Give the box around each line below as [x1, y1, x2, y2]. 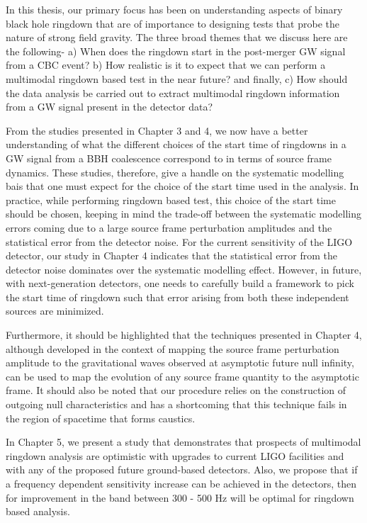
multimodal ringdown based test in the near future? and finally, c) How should [6, 71, 348, 86]
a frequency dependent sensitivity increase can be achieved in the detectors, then [6, 476, 357, 490]
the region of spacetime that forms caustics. [6, 410, 196, 425]
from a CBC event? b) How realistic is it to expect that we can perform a [6, 57, 326, 72]
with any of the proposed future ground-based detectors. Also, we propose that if [6, 462, 358, 477]
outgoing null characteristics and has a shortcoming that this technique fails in [6, 397, 347, 412]
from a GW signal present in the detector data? [6, 99, 213, 114]
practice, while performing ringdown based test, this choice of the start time [6, 192, 336, 207]
